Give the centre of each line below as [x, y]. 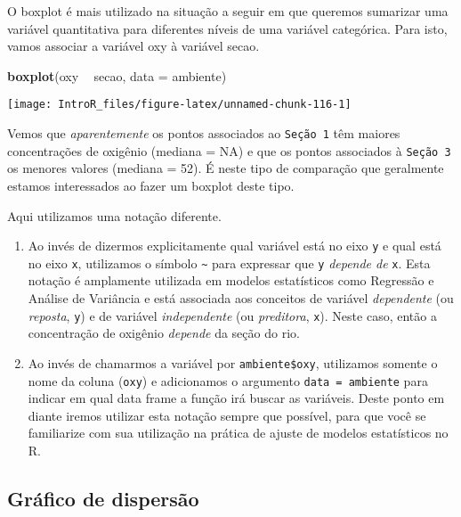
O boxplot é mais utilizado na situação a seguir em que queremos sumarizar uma [228, 11]
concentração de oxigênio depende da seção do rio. [164, 333]
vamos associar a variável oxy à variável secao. [133, 46]
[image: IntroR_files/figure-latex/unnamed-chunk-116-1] [179, 105]
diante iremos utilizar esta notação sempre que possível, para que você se [227, 415]
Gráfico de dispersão [103, 498]
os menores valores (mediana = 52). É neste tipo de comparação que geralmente [226, 168]
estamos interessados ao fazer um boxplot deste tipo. [151, 185]
